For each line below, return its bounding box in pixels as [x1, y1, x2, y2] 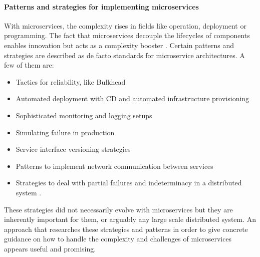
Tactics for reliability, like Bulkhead [16, 76, 126, 87]
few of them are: [4, 60, 54, 70]
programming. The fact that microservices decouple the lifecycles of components [4, 30, 250, 41]
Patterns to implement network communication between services [16, 160, 213, 171]
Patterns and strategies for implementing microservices [4, 1, 199, 12]
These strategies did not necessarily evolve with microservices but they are [4, 204, 233, 214]
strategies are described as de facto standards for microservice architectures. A [4, 50, 245, 60]
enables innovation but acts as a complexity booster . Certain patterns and [4, 40, 234, 50]
